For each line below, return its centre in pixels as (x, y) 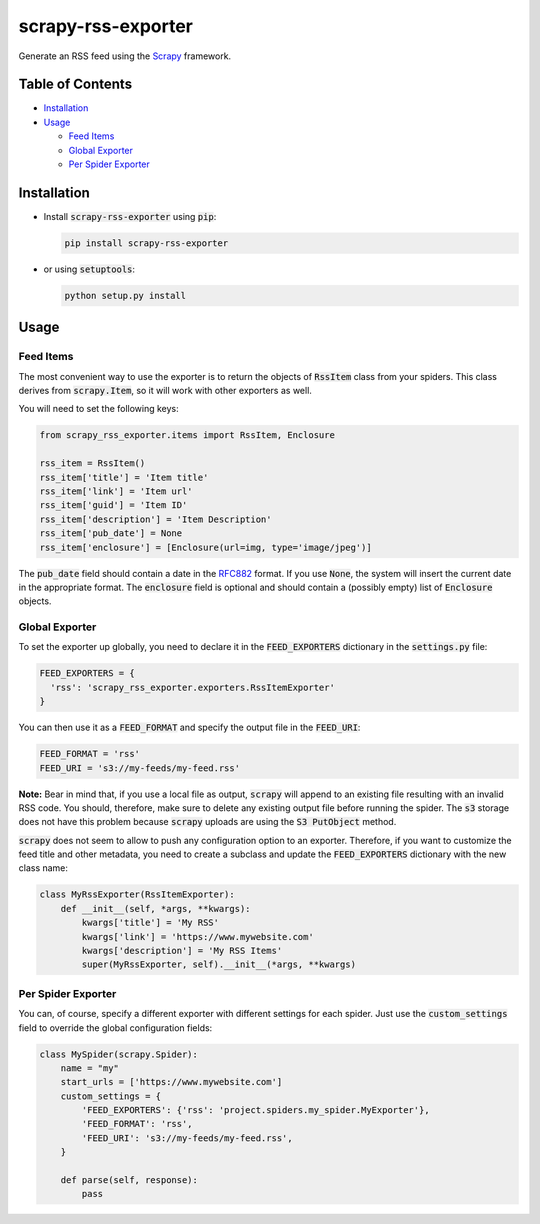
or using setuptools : (89, 269)
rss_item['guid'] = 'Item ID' (113, 505)
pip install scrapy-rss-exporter (146, 243)
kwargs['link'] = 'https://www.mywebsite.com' (197, 936)
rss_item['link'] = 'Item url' (116, 491)
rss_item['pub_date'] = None (111, 533)
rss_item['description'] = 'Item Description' (155, 519)
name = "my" (90, 1068)
